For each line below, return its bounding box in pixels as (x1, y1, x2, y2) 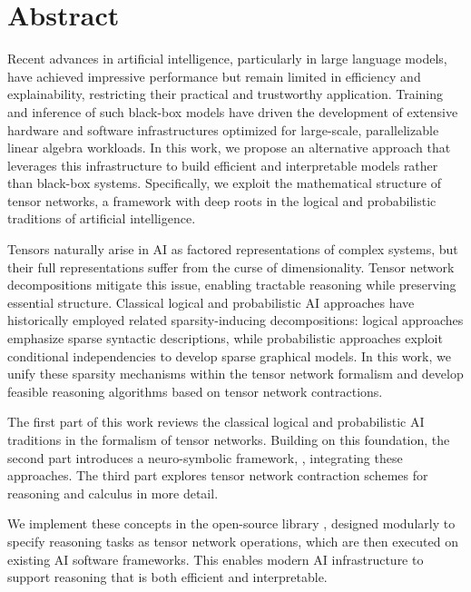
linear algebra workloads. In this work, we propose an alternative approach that (7, 138, 451, 157)
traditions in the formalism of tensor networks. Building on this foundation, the (7, 430, 450, 449)
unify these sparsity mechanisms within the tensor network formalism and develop (7, 364, 464, 383)
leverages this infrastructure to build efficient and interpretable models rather (7, 155, 438, 174)
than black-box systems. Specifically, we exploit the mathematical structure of (7, 173, 441, 192)
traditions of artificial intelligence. (7, 209, 196, 228)
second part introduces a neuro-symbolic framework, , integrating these (7, 448, 403, 467)
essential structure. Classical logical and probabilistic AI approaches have (7, 292, 415, 311)
